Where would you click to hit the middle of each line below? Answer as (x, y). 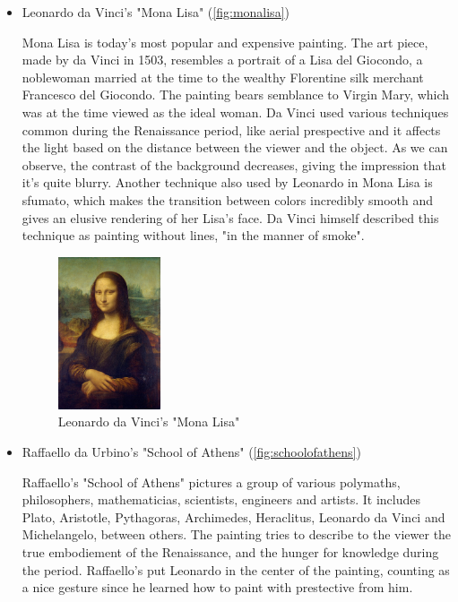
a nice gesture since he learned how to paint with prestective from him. (217, 587)
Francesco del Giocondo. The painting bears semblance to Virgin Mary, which (236, 95)
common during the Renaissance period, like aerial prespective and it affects (231, 129)
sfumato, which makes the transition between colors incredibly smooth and (228, 199)
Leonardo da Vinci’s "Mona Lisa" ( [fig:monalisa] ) (156, 12)
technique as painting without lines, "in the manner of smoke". (193, 235)
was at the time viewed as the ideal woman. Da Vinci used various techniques (235, 112)
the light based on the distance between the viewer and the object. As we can (235, 147)
